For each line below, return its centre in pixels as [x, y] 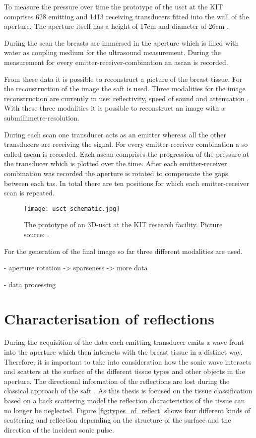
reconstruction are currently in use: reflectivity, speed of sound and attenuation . [127, 98]
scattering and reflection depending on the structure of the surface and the [118, 420]
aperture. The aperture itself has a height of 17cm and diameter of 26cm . [117, 26]
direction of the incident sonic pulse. [59, 429]
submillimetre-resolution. [42, 117]
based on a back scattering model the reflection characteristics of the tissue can [125, 400]
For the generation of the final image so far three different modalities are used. [123, 251]
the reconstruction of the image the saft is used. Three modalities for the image [125, 89]
